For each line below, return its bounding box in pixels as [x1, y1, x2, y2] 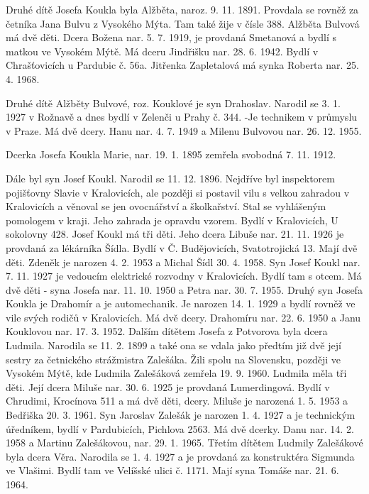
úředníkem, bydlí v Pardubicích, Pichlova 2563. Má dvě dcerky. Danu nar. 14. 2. [6, 421, 354, 436]
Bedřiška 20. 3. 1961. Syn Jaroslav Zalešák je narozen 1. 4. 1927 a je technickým [6, 407, 356, 422]
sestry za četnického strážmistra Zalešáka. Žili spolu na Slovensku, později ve [6, 351, 341, 366]
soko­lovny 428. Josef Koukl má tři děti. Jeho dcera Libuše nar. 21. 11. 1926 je [6, 226, 344, 241]
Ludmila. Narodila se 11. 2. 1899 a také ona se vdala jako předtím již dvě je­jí [6, 338, 341, 353]
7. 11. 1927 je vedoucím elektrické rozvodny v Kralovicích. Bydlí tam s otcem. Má [6, 268, 362, 283]
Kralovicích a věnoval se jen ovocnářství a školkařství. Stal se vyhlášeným [6, 199, 326, 214]
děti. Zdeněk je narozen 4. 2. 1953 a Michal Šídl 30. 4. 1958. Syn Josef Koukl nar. [6, 254, 360, 269]
